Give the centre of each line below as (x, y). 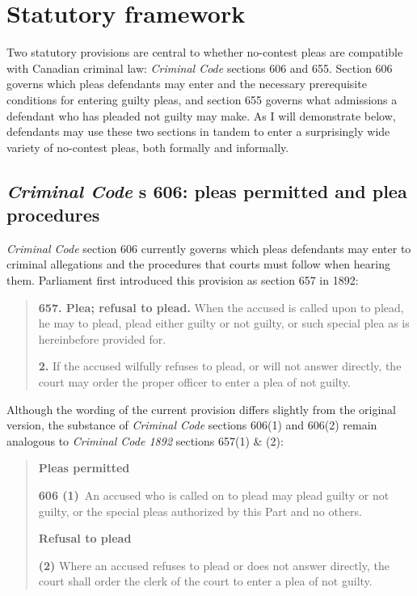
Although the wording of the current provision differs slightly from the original (202, 409)
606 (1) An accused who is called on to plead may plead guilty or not (214, 495)
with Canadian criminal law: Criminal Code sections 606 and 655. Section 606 (200, 68)
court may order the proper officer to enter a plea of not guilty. (194, 382)
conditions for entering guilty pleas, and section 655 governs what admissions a (202, 99)
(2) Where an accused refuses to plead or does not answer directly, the (214, 565)
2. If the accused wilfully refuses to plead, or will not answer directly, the (220, 366)
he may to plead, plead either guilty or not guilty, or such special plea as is (224, 323)
